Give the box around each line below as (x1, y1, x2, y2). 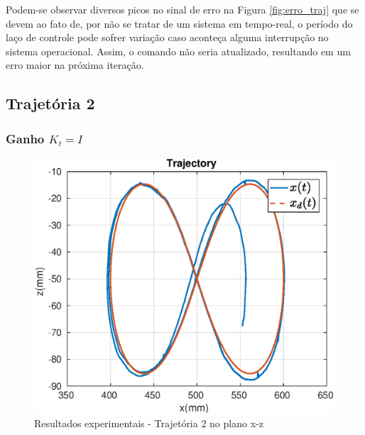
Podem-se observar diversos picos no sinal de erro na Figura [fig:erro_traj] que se (6, 2, 359, 16)
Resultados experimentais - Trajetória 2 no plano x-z (34, 415, 263, 430)
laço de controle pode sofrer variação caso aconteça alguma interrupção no (6, 30, 329, 45)
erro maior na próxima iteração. (6, 57, 144, 72)
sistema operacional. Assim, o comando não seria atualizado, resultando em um (6, 43, 351, 58)
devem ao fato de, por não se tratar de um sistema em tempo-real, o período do (6, 16, 353, 31)
